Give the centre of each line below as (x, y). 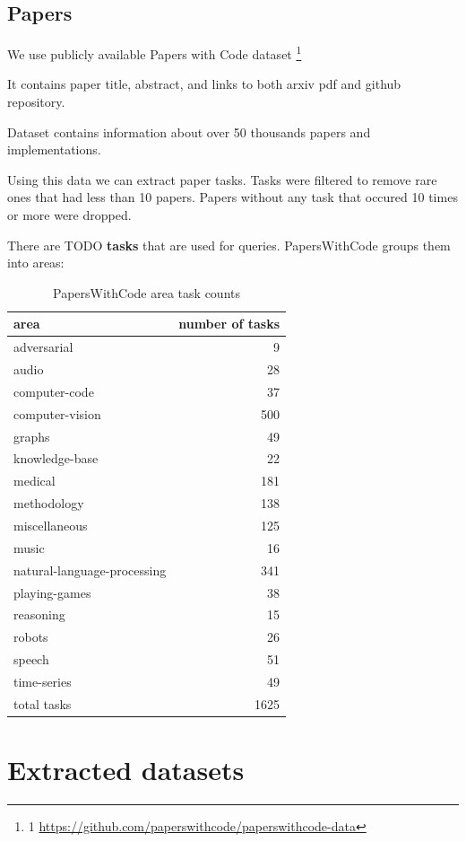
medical (35, 481)
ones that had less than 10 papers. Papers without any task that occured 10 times (233, 197)
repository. (36, 102)
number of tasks (229, 324)
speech (31, 659)
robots (31, 637)
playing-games (52, 592)
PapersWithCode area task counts (147, 292)
